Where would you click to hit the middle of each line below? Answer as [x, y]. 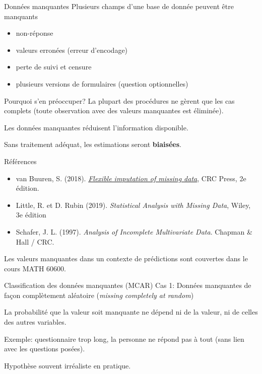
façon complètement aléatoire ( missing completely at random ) [99, 295]
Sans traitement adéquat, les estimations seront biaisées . [93, 144]
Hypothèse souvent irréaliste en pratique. [68, 365]
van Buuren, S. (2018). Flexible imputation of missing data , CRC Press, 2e [131, 178]
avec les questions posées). [45, 349]
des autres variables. [35, 322]
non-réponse [35, 33]
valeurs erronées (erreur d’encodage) [72, 50]
